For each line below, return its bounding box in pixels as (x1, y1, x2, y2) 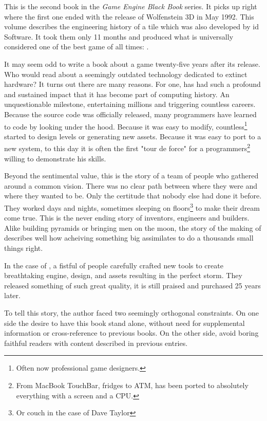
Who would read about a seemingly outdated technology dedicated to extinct (4, 68, 247, 79)
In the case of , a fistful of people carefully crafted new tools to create (4, 260, 223, 270)
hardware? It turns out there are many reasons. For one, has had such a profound (4, 79, 261, 89)
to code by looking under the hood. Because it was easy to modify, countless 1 (4, 119, 247, 132)
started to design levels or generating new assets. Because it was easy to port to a (4, 131, 261, 141)
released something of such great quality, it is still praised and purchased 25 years (4, 280, 261, 290)
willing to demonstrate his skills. (4, 153, 106, 163)
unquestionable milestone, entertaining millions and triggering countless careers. (4, 99, 256, 109)
